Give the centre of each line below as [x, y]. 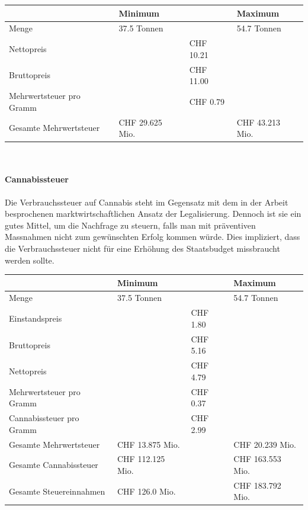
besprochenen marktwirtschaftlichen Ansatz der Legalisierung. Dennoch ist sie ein [153, 214]
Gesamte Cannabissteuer [54, 465]
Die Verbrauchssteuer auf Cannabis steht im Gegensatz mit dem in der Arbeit [147, 202]
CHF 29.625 [140, 122]
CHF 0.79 [207, 101]
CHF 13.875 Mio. [149, 444]
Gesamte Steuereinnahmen [57, 491]
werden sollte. [30, 260]
